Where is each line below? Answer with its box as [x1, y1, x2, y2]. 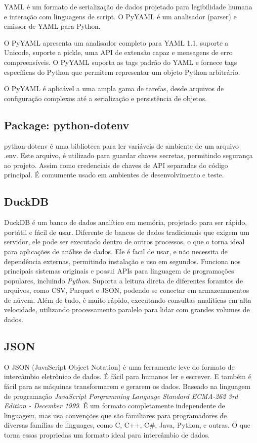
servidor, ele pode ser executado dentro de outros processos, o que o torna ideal [4, 236, 245, 247]
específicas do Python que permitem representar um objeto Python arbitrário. [4, 66, 240, 77]
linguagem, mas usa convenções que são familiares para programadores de [4, 410, 227, 420]
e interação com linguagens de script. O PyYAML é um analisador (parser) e [4, 11, 237, 21]
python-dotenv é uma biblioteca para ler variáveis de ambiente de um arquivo [4, 140, 239, 151]
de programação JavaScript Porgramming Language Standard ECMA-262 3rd [4, 390, 238, 401]
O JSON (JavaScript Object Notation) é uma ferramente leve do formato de [4, 361, 235, 372]
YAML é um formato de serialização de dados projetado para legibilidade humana [4, 1, 253, 11]
